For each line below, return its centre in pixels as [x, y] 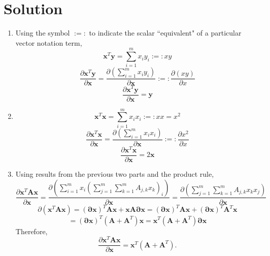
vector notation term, [49, 42]
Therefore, [31, 231]
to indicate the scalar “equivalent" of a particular [165, 33]
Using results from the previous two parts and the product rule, [115, 173]
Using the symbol [43, 33]
